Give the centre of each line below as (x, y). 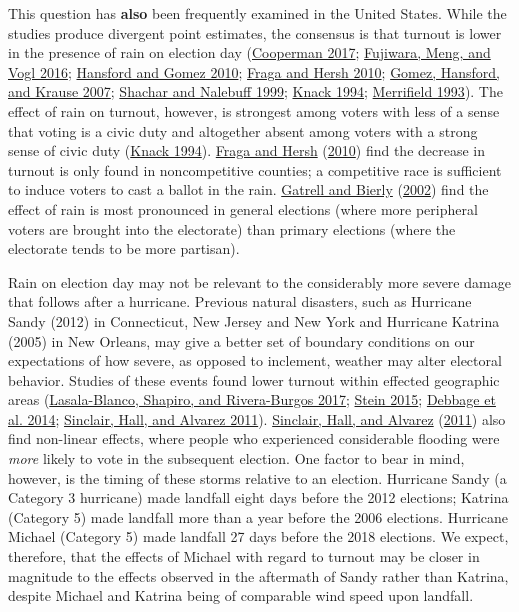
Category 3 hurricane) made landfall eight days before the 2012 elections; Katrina (258, 497)
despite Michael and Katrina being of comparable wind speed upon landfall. (241, 595)
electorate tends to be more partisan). (124, 248)
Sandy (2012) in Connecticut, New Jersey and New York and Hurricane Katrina (254, 320)
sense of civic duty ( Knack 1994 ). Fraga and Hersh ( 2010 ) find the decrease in (247, 150)
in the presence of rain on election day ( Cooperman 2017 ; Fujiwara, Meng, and (249, 52)
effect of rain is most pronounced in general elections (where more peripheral (243, 208)
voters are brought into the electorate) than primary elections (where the (232, 228)
